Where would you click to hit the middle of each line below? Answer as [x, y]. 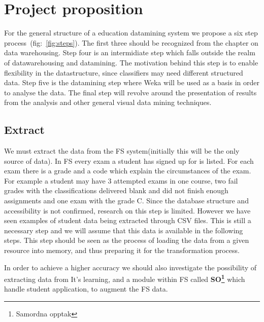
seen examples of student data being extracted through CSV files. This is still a [128, 220]
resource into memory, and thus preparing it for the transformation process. [122, 250]
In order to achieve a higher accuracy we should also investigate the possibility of [130, 267]
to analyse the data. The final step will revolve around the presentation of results [130, 92]
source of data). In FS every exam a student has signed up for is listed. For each [129, 160]
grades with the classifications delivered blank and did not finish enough [116, 190]
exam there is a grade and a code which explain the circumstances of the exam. [128, 171]
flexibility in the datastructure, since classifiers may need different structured [124, 72]
